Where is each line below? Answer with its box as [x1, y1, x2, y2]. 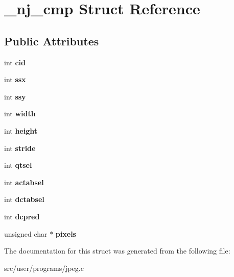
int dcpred [4, 211, 40, 221]
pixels [55, 228, 76, 239]
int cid [4, 57, 26, 67]
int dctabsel [4, 194, 44, 205]
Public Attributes [4, 33, 99, 48]
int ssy [4, 91, 26, 102]
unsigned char [4, 228, 48, 239]
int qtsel [4, 160, 32, 170]
